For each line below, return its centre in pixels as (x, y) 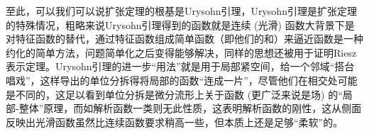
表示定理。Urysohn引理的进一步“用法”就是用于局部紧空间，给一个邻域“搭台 (180, 66)
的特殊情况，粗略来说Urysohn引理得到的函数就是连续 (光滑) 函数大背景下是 (180, 24)
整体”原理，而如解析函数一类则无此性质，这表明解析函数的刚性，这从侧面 (190, 108)
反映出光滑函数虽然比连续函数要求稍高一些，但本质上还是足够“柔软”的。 (175, 122)
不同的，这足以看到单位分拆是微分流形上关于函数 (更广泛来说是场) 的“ (179, 94)
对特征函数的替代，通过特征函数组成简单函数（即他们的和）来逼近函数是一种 (184, 39)
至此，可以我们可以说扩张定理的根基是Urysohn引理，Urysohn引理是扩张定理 (181, 11)
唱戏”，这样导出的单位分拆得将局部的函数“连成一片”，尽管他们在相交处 (172, 80)
